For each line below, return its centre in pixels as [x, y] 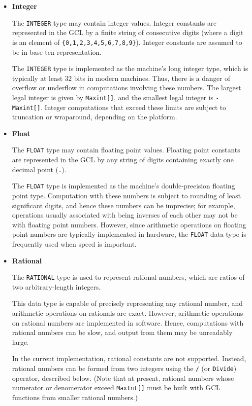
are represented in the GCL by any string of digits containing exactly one [123, 160]
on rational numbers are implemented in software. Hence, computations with [128, 322]
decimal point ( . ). [39, 169]
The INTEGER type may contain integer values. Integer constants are [114, 22]
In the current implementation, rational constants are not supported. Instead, [129, 358]
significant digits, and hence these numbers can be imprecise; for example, [124, 205]
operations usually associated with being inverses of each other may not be [125, 215]
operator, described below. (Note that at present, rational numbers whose [123, 378]
